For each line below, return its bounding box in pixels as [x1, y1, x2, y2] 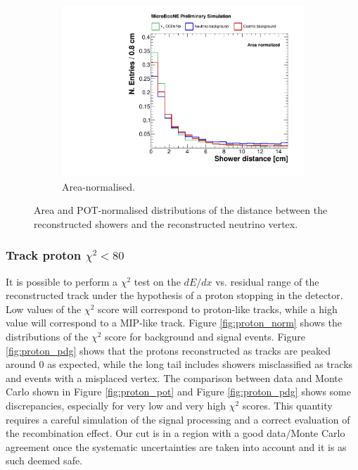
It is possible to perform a [6, 274, 117, 288]
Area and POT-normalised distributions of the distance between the [34, 203, 328, 217]
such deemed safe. [6, 453, 83, 468]
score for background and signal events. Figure [105, 329, 305, 344]
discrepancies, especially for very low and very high [6, 398, 226, 413]
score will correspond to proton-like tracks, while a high [97, 301, 338, 316]
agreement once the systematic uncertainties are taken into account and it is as [6, 439, 347, 454]
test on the [134, 274, 181, 288]
